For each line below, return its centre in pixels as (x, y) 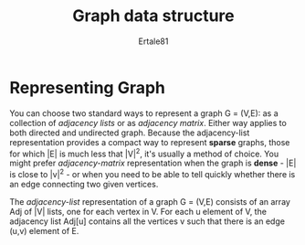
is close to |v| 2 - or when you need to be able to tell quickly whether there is (152, 173)
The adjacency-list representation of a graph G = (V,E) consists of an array (150, 202)
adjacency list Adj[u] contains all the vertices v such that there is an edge (147, 221)
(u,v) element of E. (44, 231)
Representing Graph (88, 87)
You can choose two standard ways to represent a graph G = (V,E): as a (144, 113)
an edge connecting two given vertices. (84, 184)
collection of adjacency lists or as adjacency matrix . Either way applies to (148, 122)
